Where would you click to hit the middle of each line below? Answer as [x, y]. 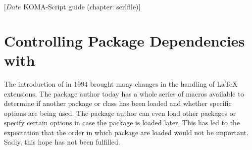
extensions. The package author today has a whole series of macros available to [124, 93]
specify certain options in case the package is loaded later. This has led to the [122, 123]
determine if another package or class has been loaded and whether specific [118, 103]
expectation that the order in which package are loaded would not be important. [126, 132]
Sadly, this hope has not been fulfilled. [62, 142]
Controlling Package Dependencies [125, 40]
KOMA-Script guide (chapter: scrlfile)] [82, 6]
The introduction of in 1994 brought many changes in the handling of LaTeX [121, 83]
